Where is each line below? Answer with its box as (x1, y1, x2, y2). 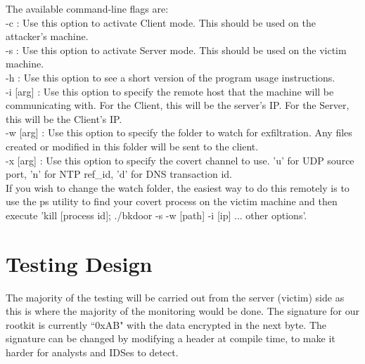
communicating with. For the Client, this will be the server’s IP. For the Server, (6, 98, 350, 112)
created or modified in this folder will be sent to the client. (6, 138, 259, 153)
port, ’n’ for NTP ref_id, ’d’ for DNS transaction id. (6, 167, 232, 181)
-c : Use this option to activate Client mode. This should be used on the (6, 15, 316, 30)
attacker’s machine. (6, 29, 89, 44)
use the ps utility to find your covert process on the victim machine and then (6, 194, 338, 209)
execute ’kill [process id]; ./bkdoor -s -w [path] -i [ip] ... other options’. (6, 207, 307, 222)
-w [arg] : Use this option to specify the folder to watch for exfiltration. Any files (6, 125, 352, 140)
